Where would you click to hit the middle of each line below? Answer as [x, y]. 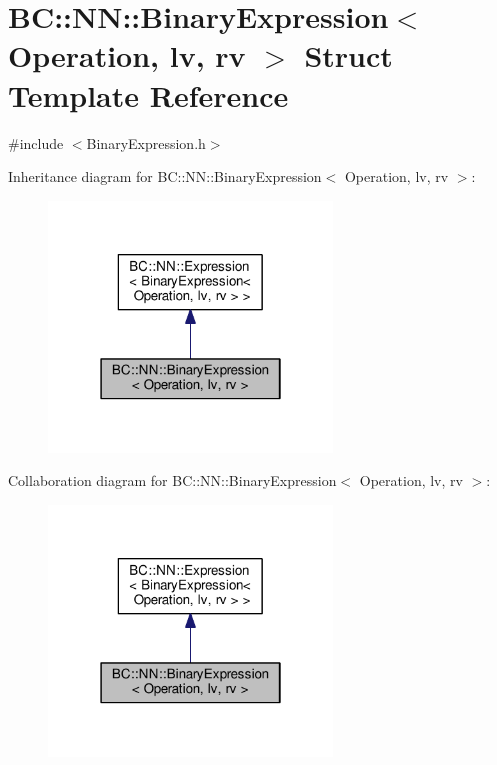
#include [36, 142]
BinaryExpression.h [146, 142]
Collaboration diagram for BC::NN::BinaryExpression [172, 480]
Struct [348, 55]
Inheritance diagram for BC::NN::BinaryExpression [165, 176]
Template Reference [148, 94]
